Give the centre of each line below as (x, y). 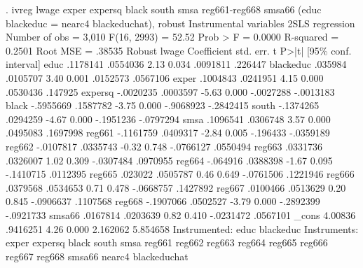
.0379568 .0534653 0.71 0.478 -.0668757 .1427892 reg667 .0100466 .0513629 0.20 (176, 187)
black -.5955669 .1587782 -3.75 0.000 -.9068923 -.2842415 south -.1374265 (163, 105)
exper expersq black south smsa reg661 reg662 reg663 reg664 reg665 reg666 (167, 242)
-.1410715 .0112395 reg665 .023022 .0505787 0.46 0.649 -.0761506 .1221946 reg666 (180, 174)
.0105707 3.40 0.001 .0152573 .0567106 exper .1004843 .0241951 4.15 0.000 (165, 77)
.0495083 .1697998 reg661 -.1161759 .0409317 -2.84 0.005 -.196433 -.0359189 (168, 133)
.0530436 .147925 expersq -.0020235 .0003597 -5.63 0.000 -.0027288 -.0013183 (170, 91)
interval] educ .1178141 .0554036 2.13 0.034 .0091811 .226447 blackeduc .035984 (176, 64)
